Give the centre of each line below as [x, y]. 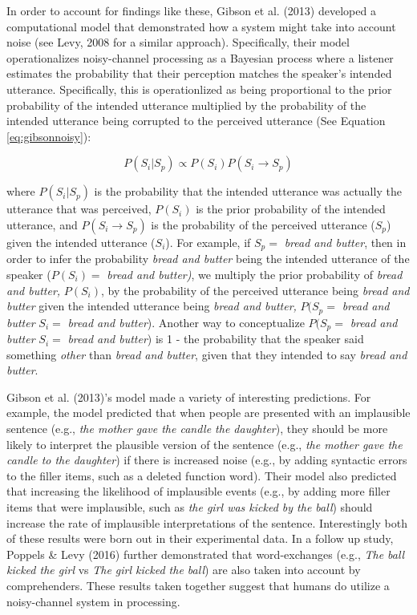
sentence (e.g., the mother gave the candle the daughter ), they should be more [197, 429]
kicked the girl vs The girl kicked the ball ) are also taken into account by [184, 570]
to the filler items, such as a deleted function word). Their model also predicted [202, 475]
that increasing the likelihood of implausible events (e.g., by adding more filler [198, 491]
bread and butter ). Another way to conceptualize [186, 322]
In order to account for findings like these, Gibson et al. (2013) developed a [191, 10]
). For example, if [208, 242]
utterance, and [42, 224]
